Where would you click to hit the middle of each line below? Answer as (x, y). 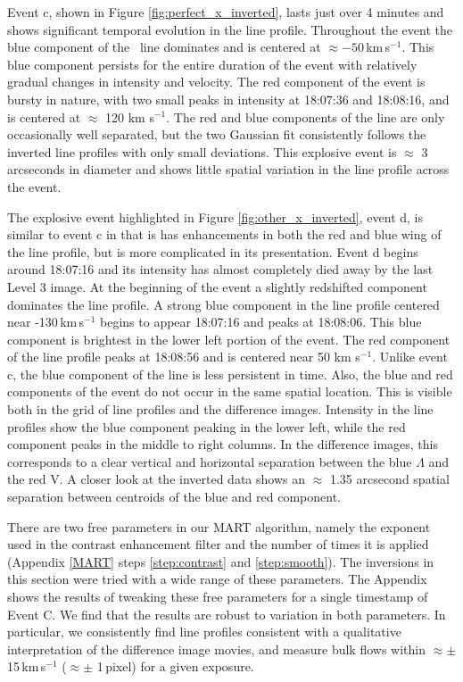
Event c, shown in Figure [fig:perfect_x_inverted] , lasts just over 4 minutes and (226, 12)
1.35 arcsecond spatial (389, 479)
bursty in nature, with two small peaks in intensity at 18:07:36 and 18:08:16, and (228, 99)
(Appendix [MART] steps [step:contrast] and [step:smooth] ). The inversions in (221, 561)
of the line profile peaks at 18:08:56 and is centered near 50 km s (184, 357)
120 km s (130, 116)
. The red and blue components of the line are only (306, 116)
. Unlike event (410, 357)
